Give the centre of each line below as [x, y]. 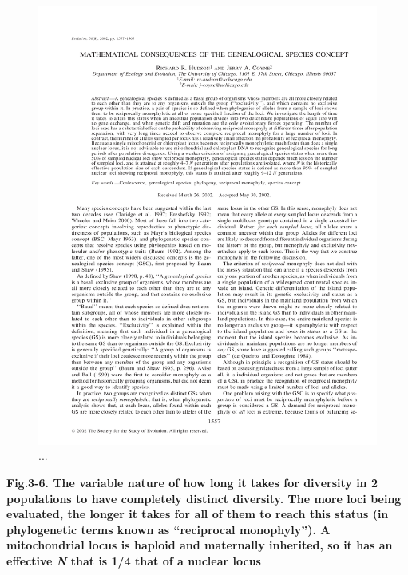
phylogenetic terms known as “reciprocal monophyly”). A [168, 529]
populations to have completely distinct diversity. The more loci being [204, 498]
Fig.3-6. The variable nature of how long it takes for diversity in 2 [192, 483]
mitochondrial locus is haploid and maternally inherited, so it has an [200, 545]
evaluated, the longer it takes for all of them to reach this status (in [198, 514]
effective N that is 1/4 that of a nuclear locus [134, 561]
